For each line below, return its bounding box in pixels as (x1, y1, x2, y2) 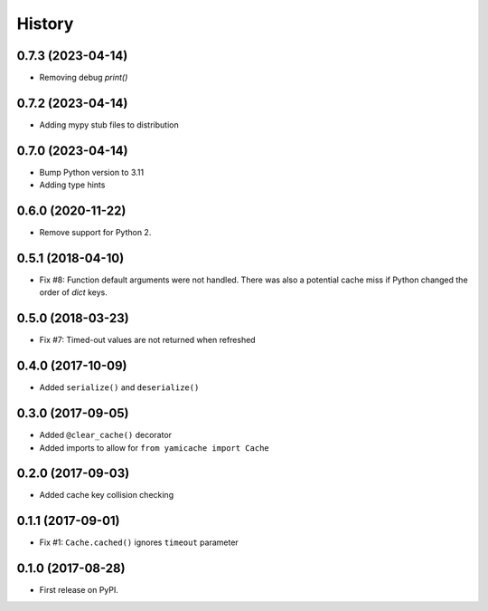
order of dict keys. (39, 287, 108, 298)
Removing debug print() (39, 72, 128, 83)
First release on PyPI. (39, 585, 119, 596)
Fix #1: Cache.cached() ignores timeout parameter (39, 537, 239, 548)
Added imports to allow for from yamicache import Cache (39, 442, 270, 453)
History (16, 14, 74, 33)
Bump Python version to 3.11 (39, 167, 145, 177)
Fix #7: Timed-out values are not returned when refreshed (39, 335, 257, 346)
